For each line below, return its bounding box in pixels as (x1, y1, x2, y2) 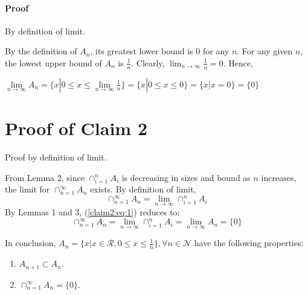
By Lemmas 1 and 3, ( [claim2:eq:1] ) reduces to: (5, 205, 180, 218)
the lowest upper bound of (5, 56, 102, 69)
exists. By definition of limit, (90, 183, 196, 195)
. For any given (237, 45, 293, 57)
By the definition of (5, 45, 77, 57)
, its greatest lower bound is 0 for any (90, 45, 229, 57)
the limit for (5, 183, 50, 195)
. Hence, (223, 56, 254, 69)
